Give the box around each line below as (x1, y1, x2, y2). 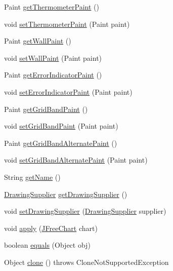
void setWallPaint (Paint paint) (4, 52, 102, 63)
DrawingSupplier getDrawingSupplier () (4, 188, 127, 199)
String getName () (4, 171, 61, 182)
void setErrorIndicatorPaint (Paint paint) (4, 86, 133, 97)
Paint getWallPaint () (4, 35, 71, 46)
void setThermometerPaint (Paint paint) (4, 18, 130, 29)
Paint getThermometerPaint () (4, 2, 99, 12)
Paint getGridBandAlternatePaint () (4, 137, 117, 148)
